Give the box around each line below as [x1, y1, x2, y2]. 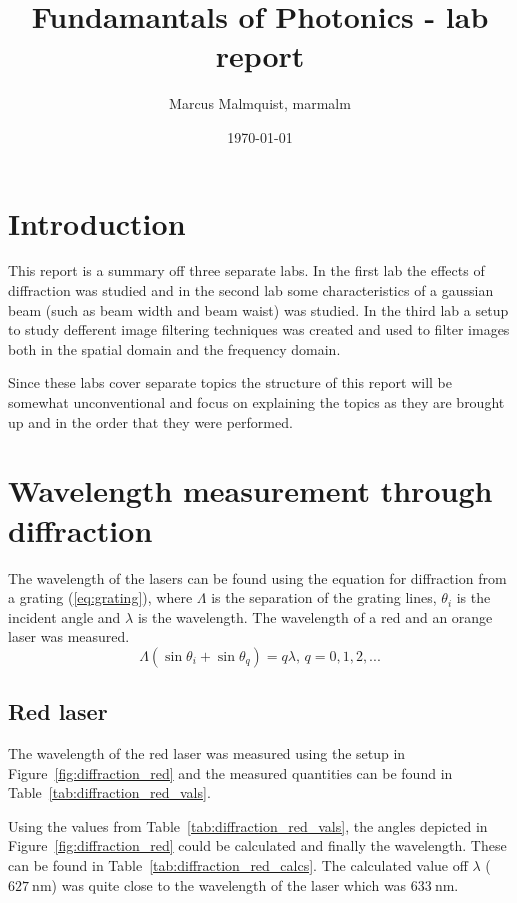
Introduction [8, 202, 186, 243]
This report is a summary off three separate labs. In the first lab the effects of [8, 260, 485, 281]
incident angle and [8, 606, 121, 627]
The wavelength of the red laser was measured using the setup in [8, 743, 406, 764]
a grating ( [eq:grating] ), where [8, 587, 193, 608]
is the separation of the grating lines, [211, 587, 437, 608]
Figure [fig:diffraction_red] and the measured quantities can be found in [8, 762, 453, 783]
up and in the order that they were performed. [8, 411, 293, 432]
